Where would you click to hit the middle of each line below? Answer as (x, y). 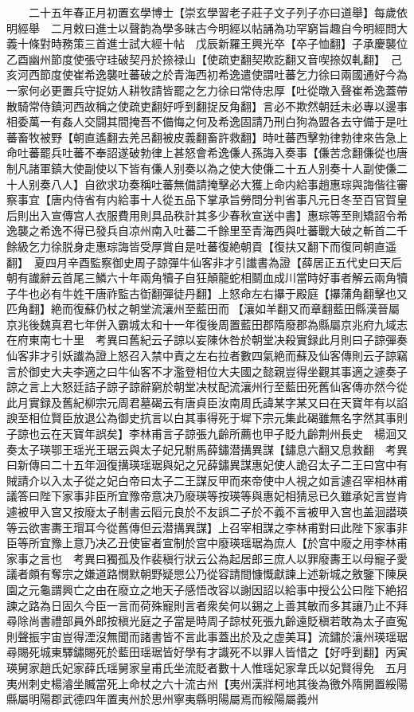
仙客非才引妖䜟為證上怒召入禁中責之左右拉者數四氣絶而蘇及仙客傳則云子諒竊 (207, 356)
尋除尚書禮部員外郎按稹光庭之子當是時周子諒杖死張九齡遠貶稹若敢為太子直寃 (207, 621)
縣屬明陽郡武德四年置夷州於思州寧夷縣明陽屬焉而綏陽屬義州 (162, 699)
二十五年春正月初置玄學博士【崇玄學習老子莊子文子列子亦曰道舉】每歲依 (218, 12)
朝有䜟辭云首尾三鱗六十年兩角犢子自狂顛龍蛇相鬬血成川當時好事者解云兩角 (201, 278)
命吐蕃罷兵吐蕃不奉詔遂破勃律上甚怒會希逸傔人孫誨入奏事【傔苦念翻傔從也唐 (207, 153)
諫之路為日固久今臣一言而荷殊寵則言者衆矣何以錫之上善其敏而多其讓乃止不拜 (207, 605)
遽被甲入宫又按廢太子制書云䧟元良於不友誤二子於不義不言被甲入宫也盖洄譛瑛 (207, 511)
